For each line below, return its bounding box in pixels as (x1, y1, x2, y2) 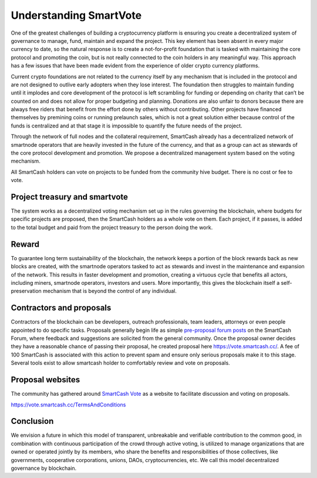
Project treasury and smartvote (11, 192, 129, 202)
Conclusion (11, 416, 54, 426)
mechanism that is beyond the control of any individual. (43, 288, 177, 295)
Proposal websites (11, 375, 80, 385)
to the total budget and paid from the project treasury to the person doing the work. (11, 224, 213, 231)
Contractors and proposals (11, 303, 112, 313)
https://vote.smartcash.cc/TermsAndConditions (11, 401, 126, 408)
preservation (11, 288, 42, 295)
